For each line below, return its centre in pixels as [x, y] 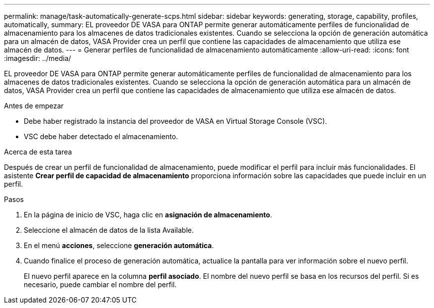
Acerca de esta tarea [38, 152]
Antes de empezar [34, 106]
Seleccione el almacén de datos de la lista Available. [109, 230]
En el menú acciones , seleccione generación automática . [119, 245]
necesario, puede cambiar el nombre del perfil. [100, 284]
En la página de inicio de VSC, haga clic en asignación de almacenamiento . [148, 215]
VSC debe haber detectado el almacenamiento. [101, 136]
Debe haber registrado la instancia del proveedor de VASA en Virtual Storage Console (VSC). [175, 121]
